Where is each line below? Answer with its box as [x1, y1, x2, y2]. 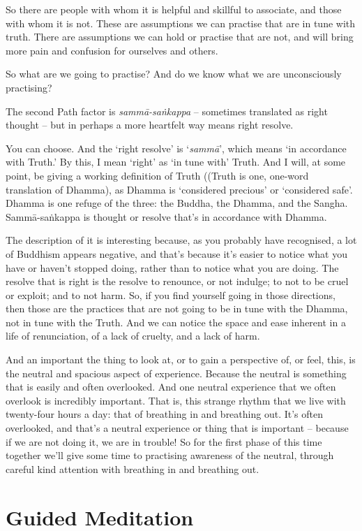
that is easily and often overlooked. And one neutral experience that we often [6, 379, 336, 394]
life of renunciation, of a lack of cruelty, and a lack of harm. [6, 328, 260, 343]
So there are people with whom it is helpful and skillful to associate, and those [6, 2, 342, 16]
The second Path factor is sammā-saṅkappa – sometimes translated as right [6, 103, 328, 118]
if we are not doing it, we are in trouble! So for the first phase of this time [6, 434, 322, 449]
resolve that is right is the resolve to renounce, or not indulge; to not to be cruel [6, 274, 349, 289]
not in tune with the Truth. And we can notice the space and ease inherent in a [6, 314, 346, 329]
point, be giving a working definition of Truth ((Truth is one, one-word [6, 168, 309, 182]
